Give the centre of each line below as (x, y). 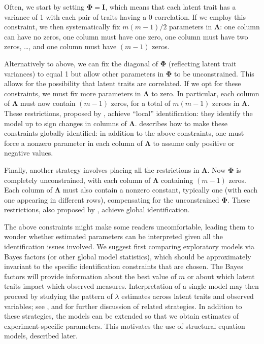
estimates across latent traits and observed (188, 296)
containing (177, 180)
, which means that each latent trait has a (171, 7)
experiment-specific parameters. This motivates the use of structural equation (125, 326)
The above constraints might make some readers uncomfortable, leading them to (129, 226)
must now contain (48, 103)
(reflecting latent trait (202, 63)
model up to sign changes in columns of (65, 123)
